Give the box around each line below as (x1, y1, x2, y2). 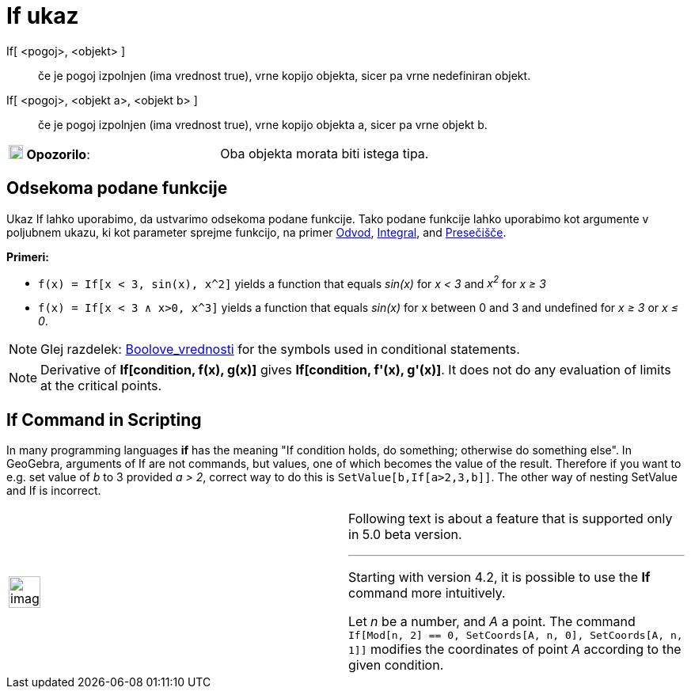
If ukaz (6, 2, 79, 29)
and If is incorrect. (6, 484, 101, 498)
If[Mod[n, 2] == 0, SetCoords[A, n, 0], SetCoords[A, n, (348, 629, 683, 642)
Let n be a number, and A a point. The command (348, 613, 636, 630)
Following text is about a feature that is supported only (348, 511, 673, 527)
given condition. (348, 657, 444, 674)
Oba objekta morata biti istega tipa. (220, 145, 429, 161)
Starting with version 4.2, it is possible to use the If (348, 569, 651, 586)
